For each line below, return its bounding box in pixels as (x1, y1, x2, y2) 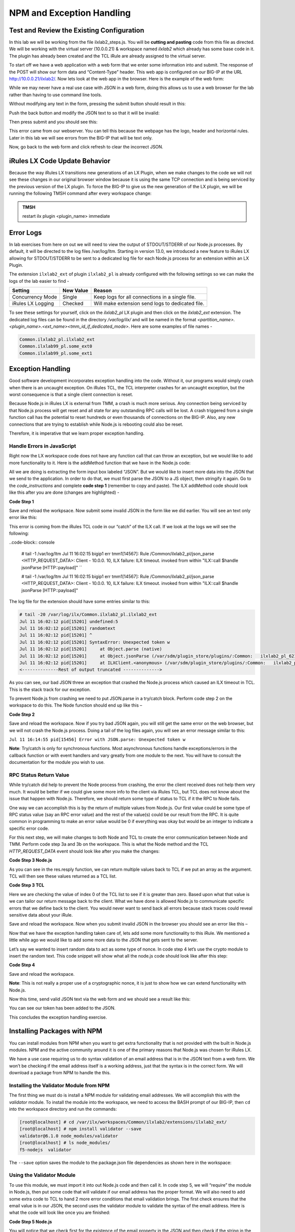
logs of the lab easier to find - (9, 278, 69, 284)
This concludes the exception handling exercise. (9, 1014, 107, 1020)
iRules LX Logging (12, 300, 54, 307)
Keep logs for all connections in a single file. (93, 294, 196, 301)
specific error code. (9, 825, 49, 831)
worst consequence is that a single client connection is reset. (9, 392, 133, 398)
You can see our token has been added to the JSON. (9, 1005, 116, 1011)
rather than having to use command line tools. (9, 92, 102, 98)
